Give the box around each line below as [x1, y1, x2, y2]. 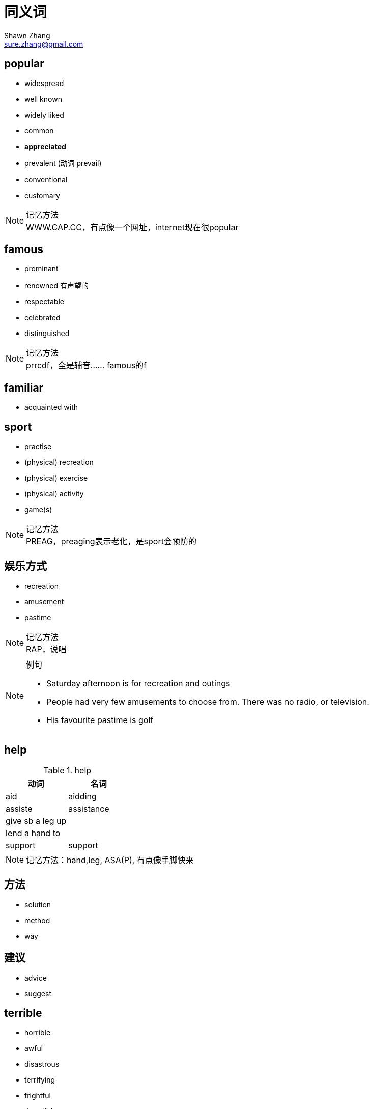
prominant [24, 264, 59, 273]
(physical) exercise [24, 474, 88, 483]
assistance [68, 803, 109, 814]
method [24, 916, 50, 925]
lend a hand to [6, 827, 61, 838]
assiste [6, 803, 33, 814]
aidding [68, 791, 97, 801]
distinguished [24, 329, 70, 338]
